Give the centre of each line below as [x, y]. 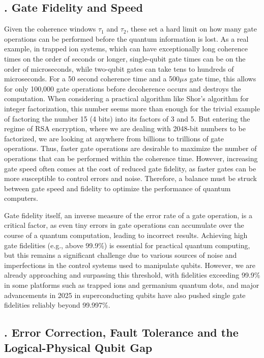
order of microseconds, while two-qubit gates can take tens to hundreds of [119, 68]
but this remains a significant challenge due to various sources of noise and [121, 255]
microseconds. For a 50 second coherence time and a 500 [92, 79]
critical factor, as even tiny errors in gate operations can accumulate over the [124, 225]
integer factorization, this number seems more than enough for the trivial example [132, 108]
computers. [21, 198]
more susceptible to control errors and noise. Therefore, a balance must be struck [130, 178]
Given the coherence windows [50, 29]
